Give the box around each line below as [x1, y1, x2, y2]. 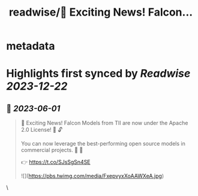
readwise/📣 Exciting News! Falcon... [8, 5, 193, 19]
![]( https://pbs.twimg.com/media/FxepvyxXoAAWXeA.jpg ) [20, 173, 164, 180]
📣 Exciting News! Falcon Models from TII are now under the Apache [20, 120, 188, 127]
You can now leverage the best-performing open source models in [20, 140, 186, 147]
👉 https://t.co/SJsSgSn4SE [20, 159, 91, 166]
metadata [6, 39, 55, 53]
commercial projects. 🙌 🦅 [20, 147, 83, 154]
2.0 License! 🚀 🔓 [20, 126, 63, 133]
